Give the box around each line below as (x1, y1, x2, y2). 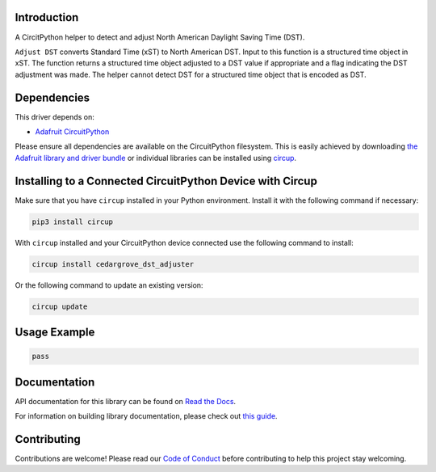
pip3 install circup (31, 217, 113, 226)
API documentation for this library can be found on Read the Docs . (15, 396, 237, 406)
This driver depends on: (15, 112, 94, 121)
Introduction (15, 11, 79, 24)
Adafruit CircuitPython (35, 126, 110, 137)
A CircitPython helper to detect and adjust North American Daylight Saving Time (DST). (15, 32, 305, 42)
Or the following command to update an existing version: (15, 280, 203, 290)
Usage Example (15, 326, 95, 339)
